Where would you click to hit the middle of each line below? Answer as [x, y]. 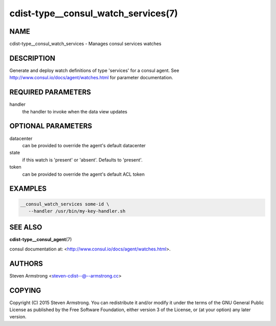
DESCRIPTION [32, 58]
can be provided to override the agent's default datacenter [84, 145]
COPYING [25, 290]
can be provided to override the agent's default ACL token [84, 174]
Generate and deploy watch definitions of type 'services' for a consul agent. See [94, 70]
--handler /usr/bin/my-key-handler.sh [77, 211]
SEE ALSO [26, 227]
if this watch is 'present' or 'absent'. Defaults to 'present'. [82, 160]
